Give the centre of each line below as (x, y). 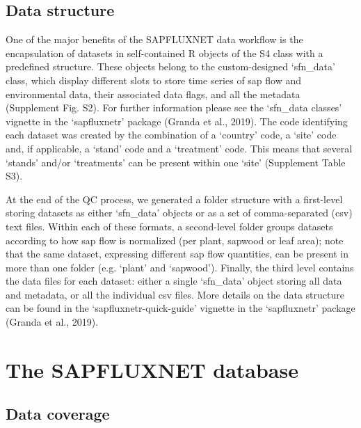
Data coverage (58, 414)
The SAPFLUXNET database (152, 369)
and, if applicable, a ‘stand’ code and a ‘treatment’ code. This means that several (179, 148)
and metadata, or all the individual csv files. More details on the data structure (175, 294)
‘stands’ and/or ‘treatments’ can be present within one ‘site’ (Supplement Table (176, 162)
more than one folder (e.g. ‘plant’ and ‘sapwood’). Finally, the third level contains (180, 267)
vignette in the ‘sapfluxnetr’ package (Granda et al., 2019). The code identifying (177, 121)
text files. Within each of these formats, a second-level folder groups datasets (169, 226)
